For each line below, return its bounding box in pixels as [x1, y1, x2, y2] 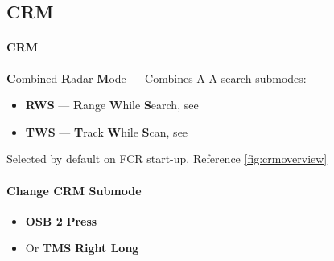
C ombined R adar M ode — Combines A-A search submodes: [6, 69, 307, 86]
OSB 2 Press [25, 212, 97, 229]
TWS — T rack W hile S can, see [25, 123, 188, 140]
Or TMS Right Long [25, 239, 139, 256]
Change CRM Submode [6, 181, 142, 198]
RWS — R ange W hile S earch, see [25, 96, 199, 113]
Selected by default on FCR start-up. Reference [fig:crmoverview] [6, 150, 328, 167]
